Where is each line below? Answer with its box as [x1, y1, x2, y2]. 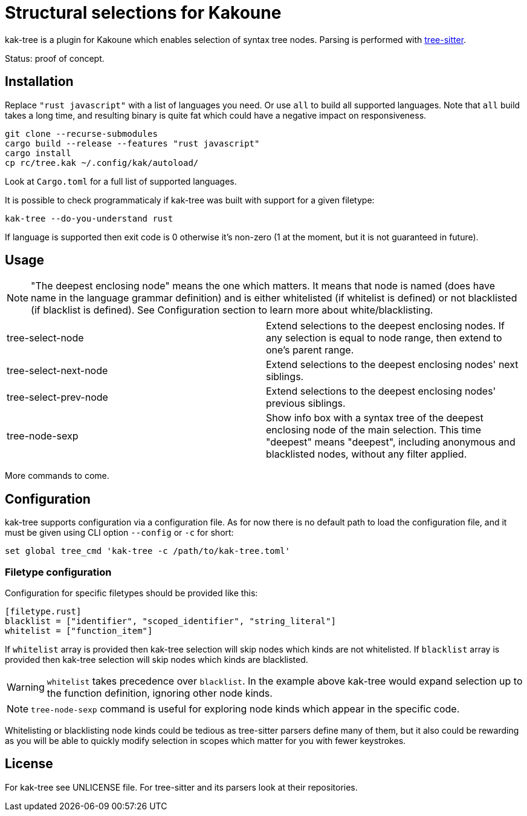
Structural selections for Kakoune [5, 2, 282, 23]
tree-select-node [7, 332, 84, 344]
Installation [5, 74, 74, 90]
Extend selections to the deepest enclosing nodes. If [266, 320, 505, 332]
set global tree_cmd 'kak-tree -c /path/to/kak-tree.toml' [5, 546, 291, 556]
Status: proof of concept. [5, 53, 105, 64]
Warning [7, 681, 45, 694]
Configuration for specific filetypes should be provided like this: [5, 588, 258, 599]
